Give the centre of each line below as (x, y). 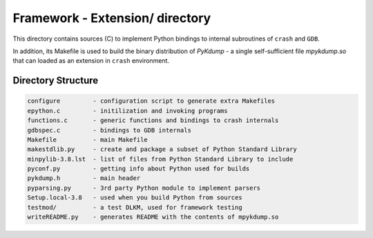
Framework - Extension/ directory (112, 18)
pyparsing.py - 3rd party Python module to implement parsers (144, 188)
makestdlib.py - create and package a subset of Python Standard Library (162, 149)
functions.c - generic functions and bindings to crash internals (153, 120)
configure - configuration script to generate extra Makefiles (151, 101)
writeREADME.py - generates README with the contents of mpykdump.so (153, 217)
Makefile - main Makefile (87, 139)
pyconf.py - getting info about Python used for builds (138, 169)
